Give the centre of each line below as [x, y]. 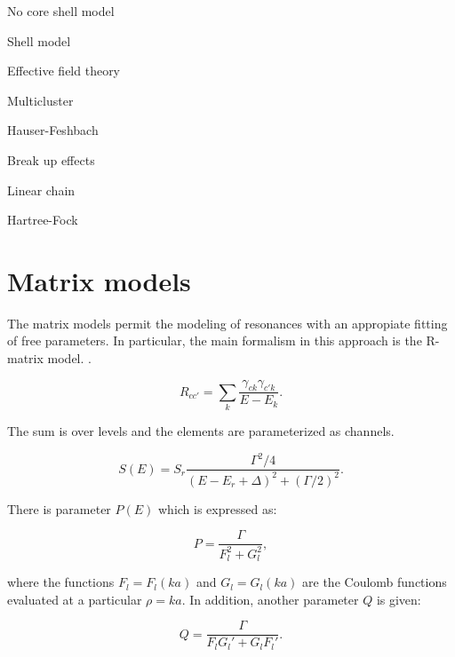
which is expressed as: [217, 508]
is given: [399, 599]
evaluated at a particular [75, 599]
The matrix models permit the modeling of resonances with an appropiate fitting [227, 323]
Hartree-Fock [43, 220]
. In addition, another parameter [270, 599]
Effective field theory [64, 71]
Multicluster [40, 100]
